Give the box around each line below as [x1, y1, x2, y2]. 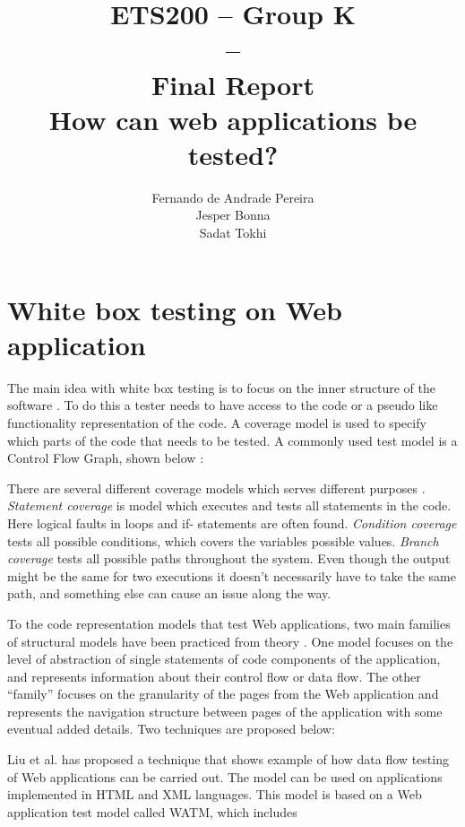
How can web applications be [48, 100, 418, 137]
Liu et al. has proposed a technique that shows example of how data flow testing [7, 750, 449, 769]
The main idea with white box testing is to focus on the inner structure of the [7, 378, 435, 396]
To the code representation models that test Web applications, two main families [7, 614, 451, 632]
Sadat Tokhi [199, 223, 267, 242]
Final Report [151, 65, 314, 102]
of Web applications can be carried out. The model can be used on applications [7, 767, 443, 786]
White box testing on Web [7, 291, 342, 327]
